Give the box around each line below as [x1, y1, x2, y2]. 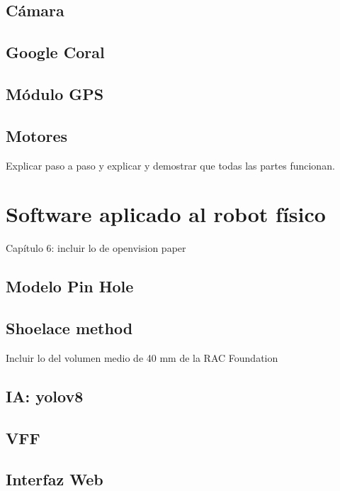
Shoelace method [6, 317, 133, 339]
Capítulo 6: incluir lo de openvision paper [6, 241, 186, 255]
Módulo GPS [6, 82, 104, 104]
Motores [6, 124, 68, 146]
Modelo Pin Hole [6, 275, 134, 297]
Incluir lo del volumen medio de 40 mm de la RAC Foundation [6, 350, 278, 365]
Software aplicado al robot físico [6, 199, 326, 228]
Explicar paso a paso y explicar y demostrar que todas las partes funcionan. [6, 158, 335, 172]
